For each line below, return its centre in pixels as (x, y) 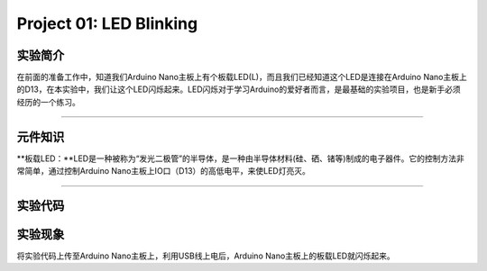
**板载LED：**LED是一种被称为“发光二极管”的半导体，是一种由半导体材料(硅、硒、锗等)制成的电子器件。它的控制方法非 (240, 158)
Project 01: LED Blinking (107, 23)
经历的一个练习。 (48, 102)
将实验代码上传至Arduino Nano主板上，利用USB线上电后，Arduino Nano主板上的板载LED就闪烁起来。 (206, 256)
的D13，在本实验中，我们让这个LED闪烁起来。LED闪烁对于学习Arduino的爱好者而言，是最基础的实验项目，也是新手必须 (239, 89)
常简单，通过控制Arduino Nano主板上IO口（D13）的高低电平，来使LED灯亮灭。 (163, 171)
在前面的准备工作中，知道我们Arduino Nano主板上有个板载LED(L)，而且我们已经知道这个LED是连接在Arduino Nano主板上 (242, 77)
